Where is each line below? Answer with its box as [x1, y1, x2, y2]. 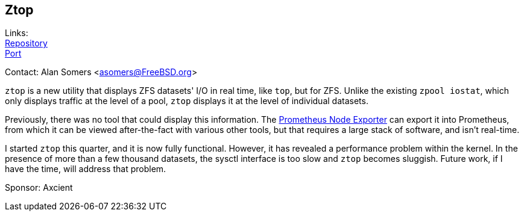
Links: [5, 28, 28, 39]
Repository [5, 38, 48, 49]
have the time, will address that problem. [5, 164, 166, 174]
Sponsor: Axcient [5, 182, 73, 193]
